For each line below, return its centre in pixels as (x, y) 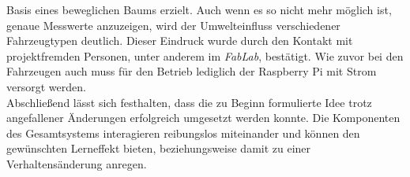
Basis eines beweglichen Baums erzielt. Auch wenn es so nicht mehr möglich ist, (199, 9)
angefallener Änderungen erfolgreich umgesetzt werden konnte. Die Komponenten (203, 118)
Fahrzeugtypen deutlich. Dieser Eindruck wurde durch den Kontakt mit (180, 41)
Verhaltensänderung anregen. (77, 163)
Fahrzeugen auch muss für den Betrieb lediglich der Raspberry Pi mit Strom (192, 71)
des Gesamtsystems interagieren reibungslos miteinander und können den (183, 133)
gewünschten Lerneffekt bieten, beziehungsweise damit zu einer (159, 148)
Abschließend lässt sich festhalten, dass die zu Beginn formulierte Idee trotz (189, 102)
